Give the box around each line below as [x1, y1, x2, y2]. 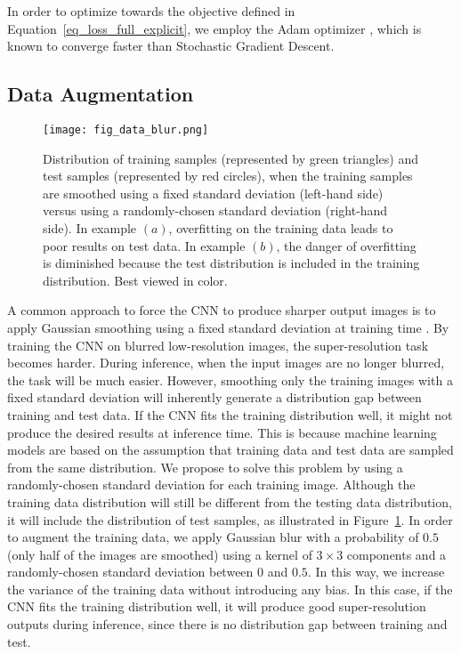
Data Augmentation [7, 80, 194, 108]
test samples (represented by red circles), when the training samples [43, 166, 413, 185]
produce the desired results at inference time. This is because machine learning [7, 423, 437, 441]
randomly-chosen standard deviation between [7, 562, 254, 581]
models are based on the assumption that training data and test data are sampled [7, 440, 454, 459]
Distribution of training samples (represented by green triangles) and [43, 149, 419, 167]
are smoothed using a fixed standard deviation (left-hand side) [43, 183, 384, 202]
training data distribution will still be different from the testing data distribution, [7, 492, 452, 511]
